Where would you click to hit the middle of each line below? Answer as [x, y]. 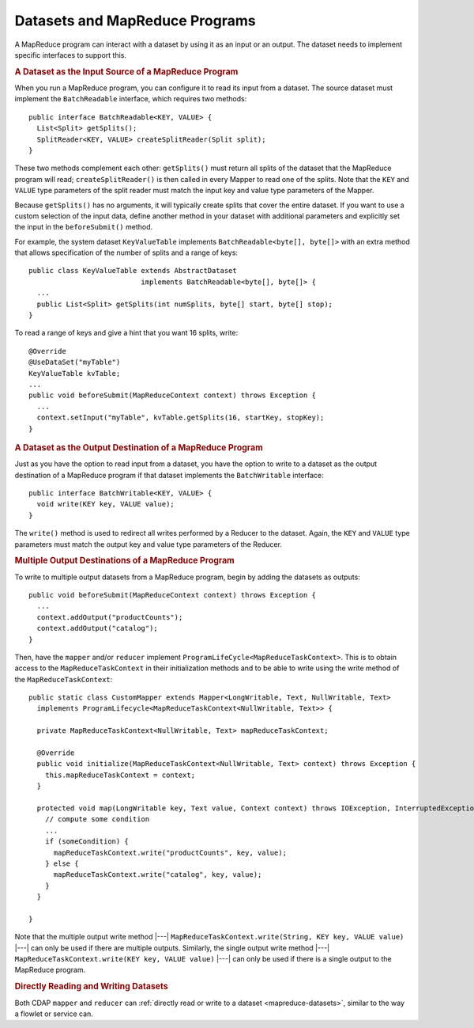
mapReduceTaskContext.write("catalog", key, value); [158, 875]
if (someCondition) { [87, 842]
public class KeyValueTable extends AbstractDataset [133, 271]
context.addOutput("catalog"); [97, 628]
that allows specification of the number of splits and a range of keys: [126, 252]
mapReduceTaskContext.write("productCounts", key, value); [170, 852]
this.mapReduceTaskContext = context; [120, 775]
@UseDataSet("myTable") [75, 362]
